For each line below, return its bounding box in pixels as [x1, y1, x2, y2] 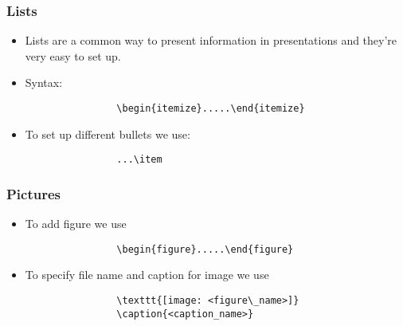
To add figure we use [25, 215, 127, 232]
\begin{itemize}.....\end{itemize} [116, 103, 305, 114]
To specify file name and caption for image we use [25, 266, 269, 283]
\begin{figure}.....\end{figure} [116, 243, 294, 255]
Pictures [6, 183, 61, 203]
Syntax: [25, 74, 63, 91]
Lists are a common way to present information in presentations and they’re [25, 32, 397, 49]
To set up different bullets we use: [25, 125, 190, 142]
